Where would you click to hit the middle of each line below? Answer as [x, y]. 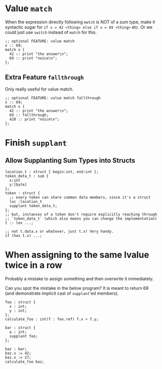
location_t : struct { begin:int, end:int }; [52, 172]
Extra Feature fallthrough [44, 78]
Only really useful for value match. [39, 89]
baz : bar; [16, 349]
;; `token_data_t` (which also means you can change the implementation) [81, 219]
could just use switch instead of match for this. [51, 32]
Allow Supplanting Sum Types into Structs [70, 161]
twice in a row [33, 265]
